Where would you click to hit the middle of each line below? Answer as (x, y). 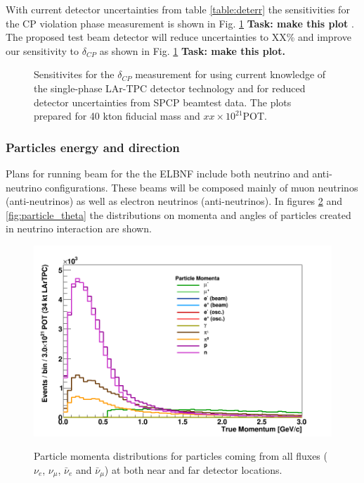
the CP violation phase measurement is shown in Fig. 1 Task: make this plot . (180, 23)
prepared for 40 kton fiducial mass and (117, 116)
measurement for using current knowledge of (230, 74)
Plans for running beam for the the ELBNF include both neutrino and (157, 173)
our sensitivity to (43, 50)
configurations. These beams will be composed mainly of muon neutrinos (202, 187)
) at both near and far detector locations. (193, 469)
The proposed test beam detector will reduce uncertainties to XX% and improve (178, 37)
